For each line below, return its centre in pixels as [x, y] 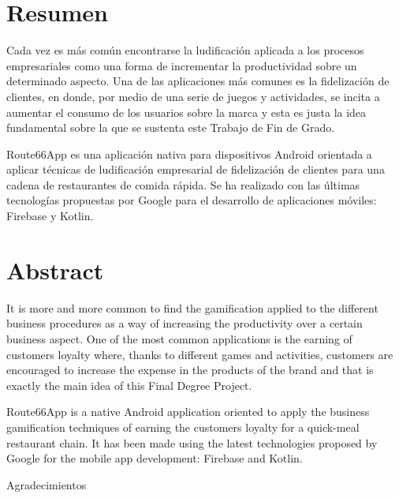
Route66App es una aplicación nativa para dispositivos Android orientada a [189, 154]
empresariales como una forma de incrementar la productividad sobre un [182, 65]
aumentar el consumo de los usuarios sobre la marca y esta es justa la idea [186, 112]
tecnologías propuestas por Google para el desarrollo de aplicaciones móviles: [192, 200]
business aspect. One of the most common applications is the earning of [179, 338]
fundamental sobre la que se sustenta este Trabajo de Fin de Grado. [171, 127]
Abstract [55, 270]
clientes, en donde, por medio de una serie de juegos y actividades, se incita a [193, 96]
